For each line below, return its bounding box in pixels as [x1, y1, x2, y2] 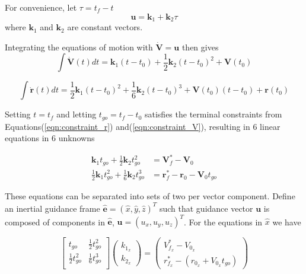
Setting [5, 108, 31, 120]
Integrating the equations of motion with [5, 40, 153, 53]
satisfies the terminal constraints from [144, 108, 282, 120]
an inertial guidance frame [5, 202, 100, 214]
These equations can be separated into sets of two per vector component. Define [5, 190, 295, 202]
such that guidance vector [159, 202, 253, 214]
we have [272, 215, 301, 228]
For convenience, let [5, 1, 77, 13]
